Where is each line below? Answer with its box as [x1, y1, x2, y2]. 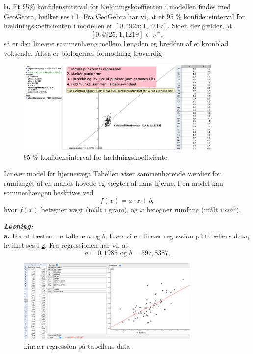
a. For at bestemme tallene [4, 230, 85, 240]
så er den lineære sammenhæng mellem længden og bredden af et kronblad [4, 38, 228, 48]
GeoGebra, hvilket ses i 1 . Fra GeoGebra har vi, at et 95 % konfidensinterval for [4, 11, 245, 21]
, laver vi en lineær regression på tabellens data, [105, 230, 250, 240]
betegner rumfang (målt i [146, 204, 223, 214]
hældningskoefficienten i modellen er [4, 21, 113, 31]
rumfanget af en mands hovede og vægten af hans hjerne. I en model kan [4, 178, 223, 188]
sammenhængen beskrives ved [4, 187, 94, 197]
